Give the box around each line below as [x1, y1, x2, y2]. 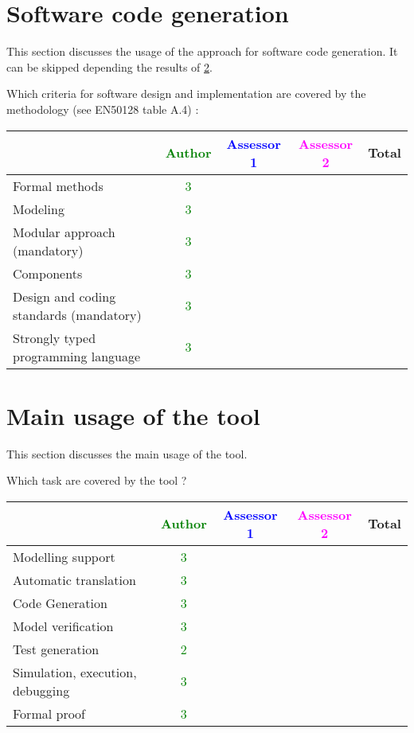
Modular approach [13, 222, 115, 241]
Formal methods [13, 176, 103, 195]
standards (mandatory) [13, 305, 142, 324]
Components [13, 263, 83, 283]
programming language [13, 346, 141, 365]
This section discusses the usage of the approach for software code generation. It [6, 43, 398, 60]
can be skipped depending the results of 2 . [6, 58, 213, 75]
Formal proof [13, 704, 86, 723]
